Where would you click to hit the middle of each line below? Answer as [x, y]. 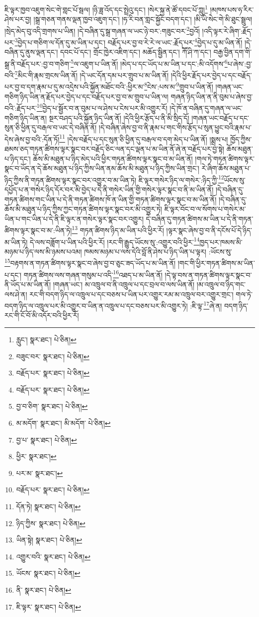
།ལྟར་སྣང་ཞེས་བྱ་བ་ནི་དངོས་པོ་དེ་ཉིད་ [209, 230]
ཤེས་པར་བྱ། [18, 19]
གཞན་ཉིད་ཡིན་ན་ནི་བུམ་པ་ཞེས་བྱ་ [212, 96]
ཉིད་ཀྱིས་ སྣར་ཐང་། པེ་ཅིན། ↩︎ [51, 523]
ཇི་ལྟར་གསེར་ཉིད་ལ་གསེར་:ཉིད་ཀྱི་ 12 [181, 179]
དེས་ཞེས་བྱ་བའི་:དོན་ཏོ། [32, 139]
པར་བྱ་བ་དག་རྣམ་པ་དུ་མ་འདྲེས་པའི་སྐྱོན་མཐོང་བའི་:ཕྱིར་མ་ [75, 87]
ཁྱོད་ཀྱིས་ [241, 139]
